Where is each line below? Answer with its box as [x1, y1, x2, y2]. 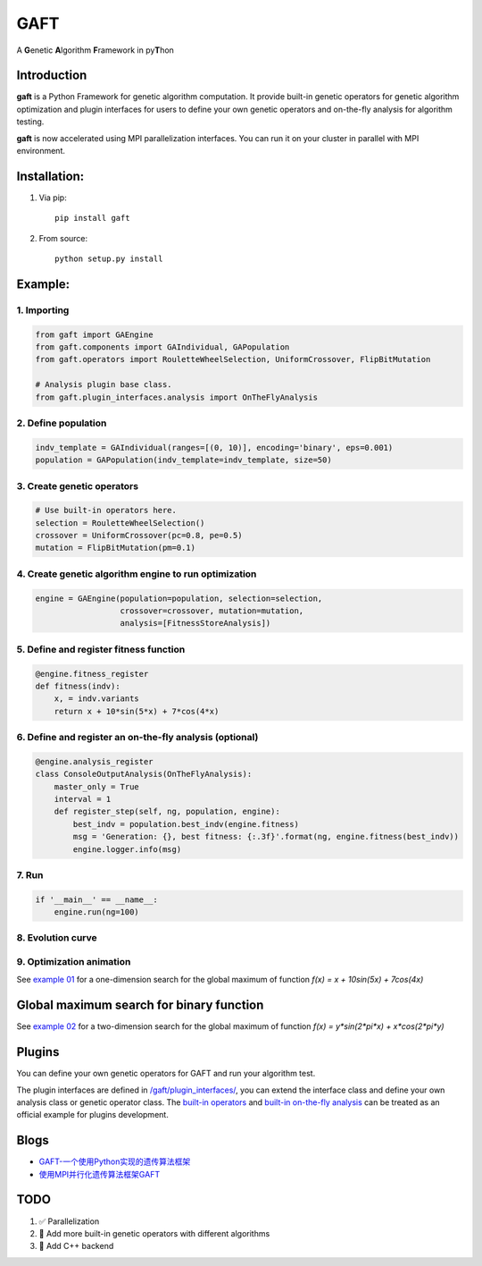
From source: [38, 232, 88, 243]
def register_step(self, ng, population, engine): [54, 806, 280, 817]
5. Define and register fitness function [16, 643, 186, 655]
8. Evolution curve [16, 932, 97, 944]
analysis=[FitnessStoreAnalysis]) [120, 618, 271, 629]
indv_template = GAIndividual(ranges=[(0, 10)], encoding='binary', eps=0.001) [35, 443, 394, 452]
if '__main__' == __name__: [35, 894, 158, 905]
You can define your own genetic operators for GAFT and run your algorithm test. [16, 1068, 316, 1079]
